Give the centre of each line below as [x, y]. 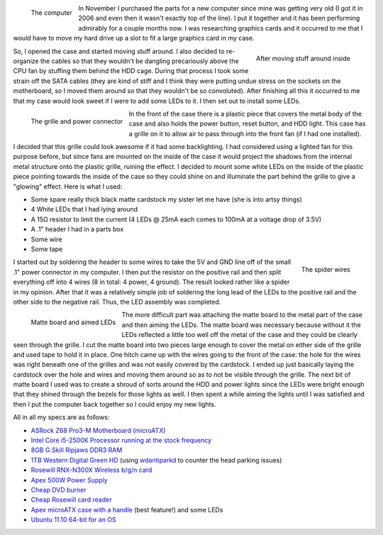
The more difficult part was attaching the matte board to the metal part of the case [242, 315]
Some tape [47, 249]
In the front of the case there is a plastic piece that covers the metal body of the [245, 114]
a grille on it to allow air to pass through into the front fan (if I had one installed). [245, 133]
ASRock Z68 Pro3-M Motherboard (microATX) [98, 430]
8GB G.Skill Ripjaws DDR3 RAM [77, 450]
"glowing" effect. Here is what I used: [68, 186]
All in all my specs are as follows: [61, 417]
